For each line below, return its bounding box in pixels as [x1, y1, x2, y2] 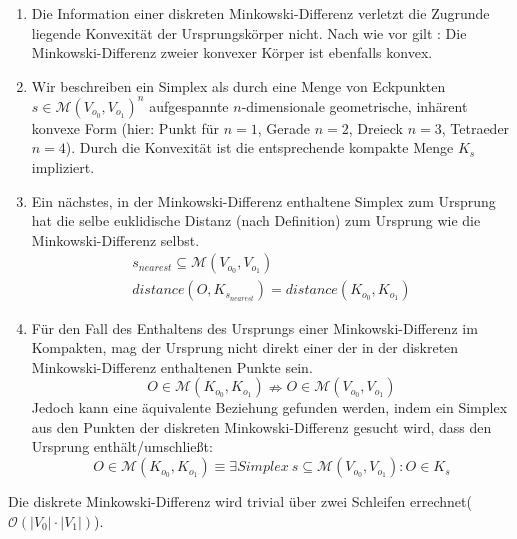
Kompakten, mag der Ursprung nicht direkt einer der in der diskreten [31, 337, 459, 358]
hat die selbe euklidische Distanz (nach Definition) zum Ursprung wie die [31, 210, 481, 231]
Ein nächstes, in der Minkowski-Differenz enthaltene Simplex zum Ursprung [31, 190, 496, 211]
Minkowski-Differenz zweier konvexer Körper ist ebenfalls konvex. [31, 42, 433, 63]
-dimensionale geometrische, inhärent [241, 95, 468, 116]
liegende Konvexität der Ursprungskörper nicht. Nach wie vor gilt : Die [31, 22, 467, 43]
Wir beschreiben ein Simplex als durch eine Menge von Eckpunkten [31, 75, 446, 96]
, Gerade [257, 117, 310, 138]
